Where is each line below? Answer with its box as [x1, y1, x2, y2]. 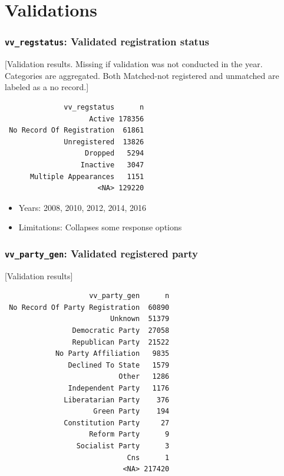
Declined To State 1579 [68, 361, 170, 369]
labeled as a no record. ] [5, 81, 89, 93]
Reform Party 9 [89, 430, 170, 439]
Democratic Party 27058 [72, 326, 170, 335]
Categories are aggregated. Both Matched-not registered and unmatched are [5, 69, 279, 81]
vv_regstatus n [64, 103, 144, 111]
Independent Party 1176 [68, 384, 170, 392]
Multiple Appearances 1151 [29, 172, 144, 181]
